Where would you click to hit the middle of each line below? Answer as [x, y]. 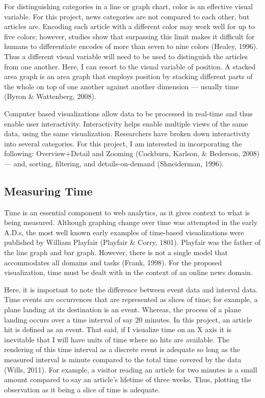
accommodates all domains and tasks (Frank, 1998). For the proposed [113, 262]
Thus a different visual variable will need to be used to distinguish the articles [126, 56]
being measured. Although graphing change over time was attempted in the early [131, 222]
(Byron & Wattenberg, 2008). [50, 96]
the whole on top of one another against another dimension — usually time [122, 86]
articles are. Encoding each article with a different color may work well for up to [130, 26]
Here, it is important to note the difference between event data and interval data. [131, 289]
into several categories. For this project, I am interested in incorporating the [123, 143]
